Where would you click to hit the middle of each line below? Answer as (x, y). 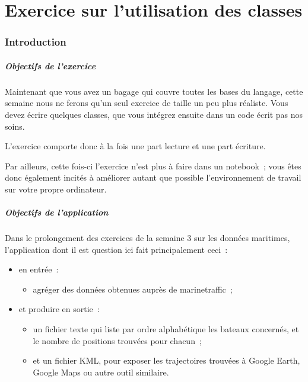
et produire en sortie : (59, 309)
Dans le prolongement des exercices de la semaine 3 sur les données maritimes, (147, 238)
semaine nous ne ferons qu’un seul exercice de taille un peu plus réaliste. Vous (147, 103)
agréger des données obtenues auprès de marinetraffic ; (133, 289)
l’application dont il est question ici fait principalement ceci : (116, 249)
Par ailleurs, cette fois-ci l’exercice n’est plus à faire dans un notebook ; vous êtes (153, 166)
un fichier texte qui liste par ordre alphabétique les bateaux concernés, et (166, 329)
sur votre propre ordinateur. (56, 189)
